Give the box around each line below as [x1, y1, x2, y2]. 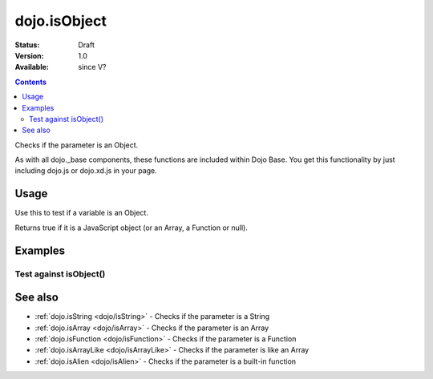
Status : [14, 40, 40, 50]
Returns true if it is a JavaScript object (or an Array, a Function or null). [14, 223, 248, 232]
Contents [14, 77, 47, 87]
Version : [14, 50, 44, 60]
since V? [78, 62, 107, 72]
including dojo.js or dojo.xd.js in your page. [14, 166, 158, 175]
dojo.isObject [14, 12, 107, 30]
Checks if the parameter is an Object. [14, 140, 139, 150]
